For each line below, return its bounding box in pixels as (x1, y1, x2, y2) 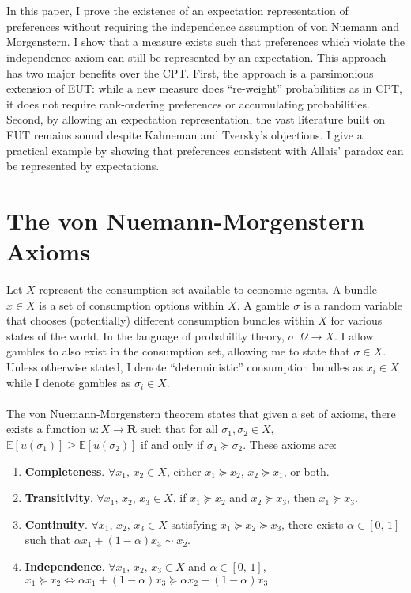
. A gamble (236, 296, 290, 313)
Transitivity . (25, 489, 93, 506)
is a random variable (303, 296, 402, 313)
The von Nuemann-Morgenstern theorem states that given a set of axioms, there (6, 405, 396, 421)
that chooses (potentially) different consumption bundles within (6, 312, 315, 329)
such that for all (140, 420, 218, 437)
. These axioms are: (243, 435, 337, 452)
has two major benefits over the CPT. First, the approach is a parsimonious (6, 64, 374, 81)
